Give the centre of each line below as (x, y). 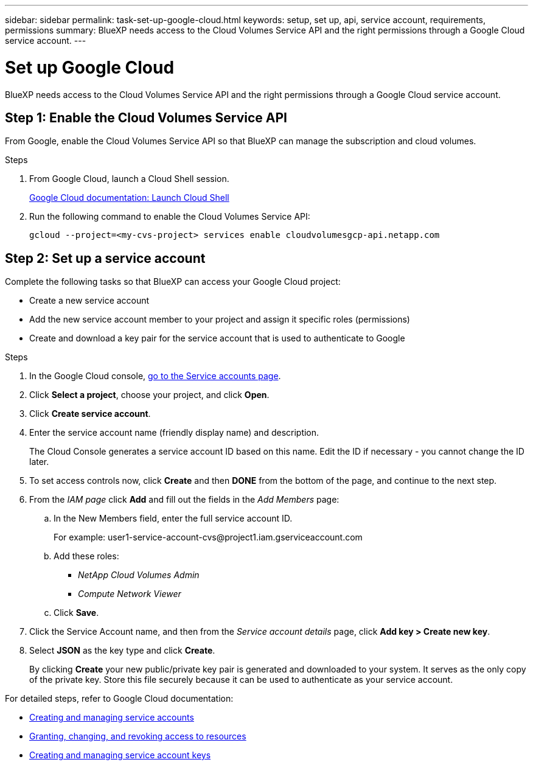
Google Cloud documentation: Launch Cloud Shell (129, 198)
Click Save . (76, 613)
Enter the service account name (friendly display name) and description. (174, 433)
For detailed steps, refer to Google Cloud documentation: (119, 699)
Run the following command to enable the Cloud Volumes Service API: (170, 217)
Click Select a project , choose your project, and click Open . (149, 395)
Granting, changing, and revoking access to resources (138, 736)
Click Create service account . (90, 414)
